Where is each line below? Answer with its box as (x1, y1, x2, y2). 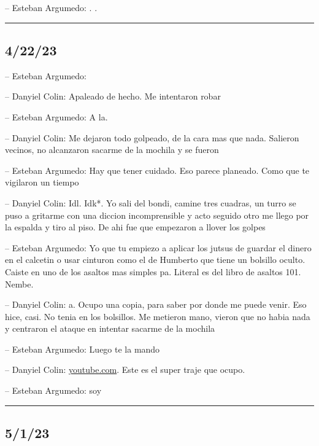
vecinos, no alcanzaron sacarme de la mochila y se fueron (5, 143, 219, 156)
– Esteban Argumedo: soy (5, 384, 102, 397)
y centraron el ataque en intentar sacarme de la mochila (5, 322, 215, 335)
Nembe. (5, 277, 34, 290)
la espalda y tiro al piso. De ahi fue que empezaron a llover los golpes (5, 221, 266, 233)
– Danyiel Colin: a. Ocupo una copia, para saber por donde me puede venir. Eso (5, 298, 307, 311)
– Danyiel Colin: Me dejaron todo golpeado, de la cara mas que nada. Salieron (5, 131, 299, 144)
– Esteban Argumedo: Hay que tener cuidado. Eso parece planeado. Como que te (5, 163, 310, 176)
